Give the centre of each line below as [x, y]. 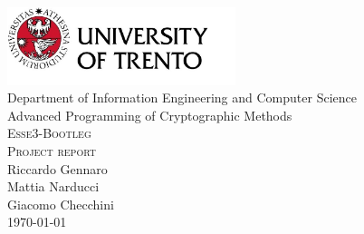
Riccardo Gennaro [57, 168]
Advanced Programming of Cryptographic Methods [150, 115]
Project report [52, 151]
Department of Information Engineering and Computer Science [182, 97]
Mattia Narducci [53, 186]
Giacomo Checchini [61, 204]
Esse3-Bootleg [49, 133]
